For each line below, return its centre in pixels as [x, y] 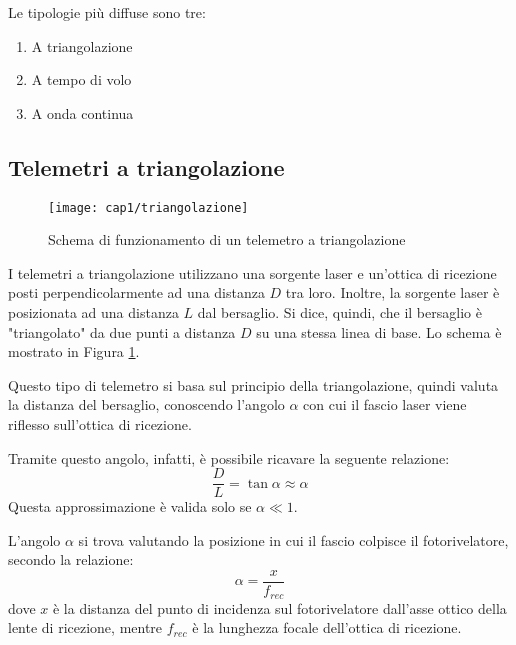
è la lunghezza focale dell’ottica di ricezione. [327, 627]
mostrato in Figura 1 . [74, 351]
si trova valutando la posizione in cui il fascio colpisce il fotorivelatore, [293, 539]
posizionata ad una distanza [93, 312]
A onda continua [82, 112]
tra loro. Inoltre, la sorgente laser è [392, 292]
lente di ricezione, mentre [85, 627]
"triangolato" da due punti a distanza [122, 331]
